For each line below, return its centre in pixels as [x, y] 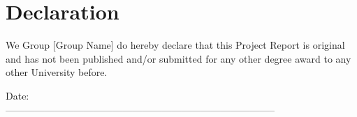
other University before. [57, 72]
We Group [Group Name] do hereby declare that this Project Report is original [175, 45]
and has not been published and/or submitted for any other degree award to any [178, 58]
